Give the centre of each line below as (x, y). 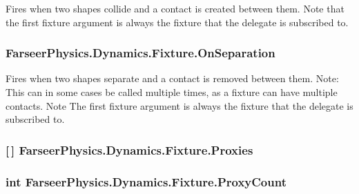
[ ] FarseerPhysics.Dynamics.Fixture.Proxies (129, 149)
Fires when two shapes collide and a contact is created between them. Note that (175, 8)
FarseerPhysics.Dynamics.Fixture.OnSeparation (140, 53)
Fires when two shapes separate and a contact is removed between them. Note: (172, 78)
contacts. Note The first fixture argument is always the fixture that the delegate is (179, 105)
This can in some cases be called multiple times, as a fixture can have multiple (172, 92)
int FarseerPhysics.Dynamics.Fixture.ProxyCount (146, 181)
